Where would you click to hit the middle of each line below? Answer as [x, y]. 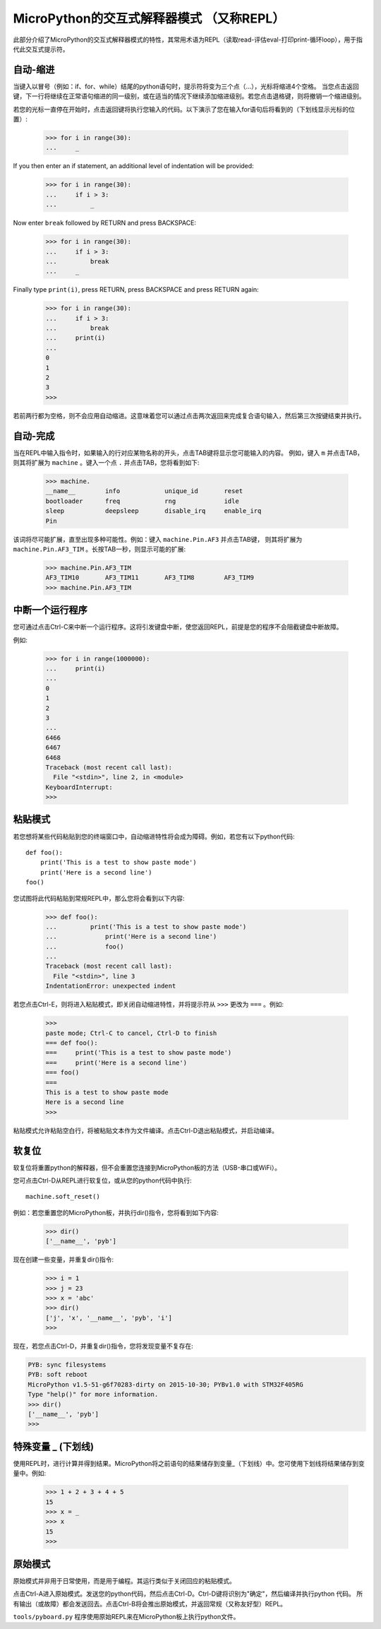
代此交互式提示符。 [41, 49]
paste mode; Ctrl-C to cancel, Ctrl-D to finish [131, 1033]
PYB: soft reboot [58, 1375]
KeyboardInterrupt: [79, 787]
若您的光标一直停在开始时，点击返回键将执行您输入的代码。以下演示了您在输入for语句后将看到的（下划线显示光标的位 [184, 109]
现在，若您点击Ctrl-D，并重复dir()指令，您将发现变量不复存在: [103, 1346]
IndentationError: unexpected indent [111, 986]
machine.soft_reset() [63, 1197]
